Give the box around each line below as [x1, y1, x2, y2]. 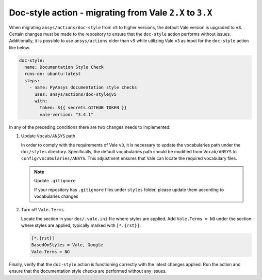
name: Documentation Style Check [24, 64, 104, 70]
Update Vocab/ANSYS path [21, 133, 76, 139]
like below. [9, 44, 30, 50]
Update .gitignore [34, 178, 76, 184]
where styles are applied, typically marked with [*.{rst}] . [21, 222, 141, 228]
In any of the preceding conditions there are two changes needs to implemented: [9, 124, 171, 130]
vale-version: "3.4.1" [39, 112, 94, 117]
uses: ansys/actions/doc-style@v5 [34, 91, 116, 97]
